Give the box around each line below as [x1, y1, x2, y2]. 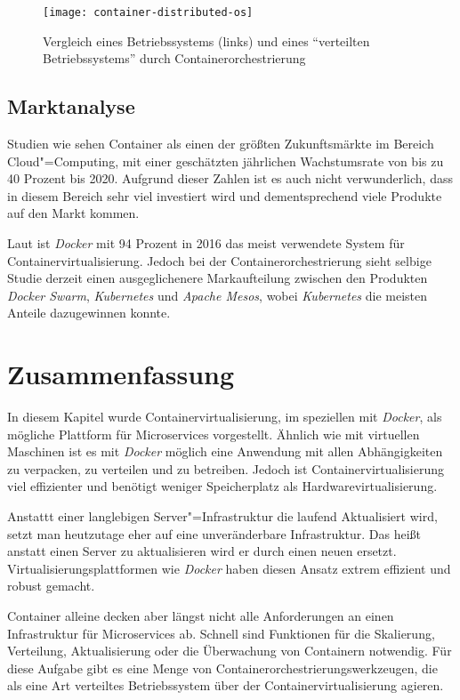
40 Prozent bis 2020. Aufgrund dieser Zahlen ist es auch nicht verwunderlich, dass [7, 169, 453, 188]
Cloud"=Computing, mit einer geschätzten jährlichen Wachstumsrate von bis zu [7, 151, 444, 170]
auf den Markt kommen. [7, 204, 140, 222]
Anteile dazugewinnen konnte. [7, 303, 171, 322]
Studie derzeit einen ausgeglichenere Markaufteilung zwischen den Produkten [7, 269, 428, 287]
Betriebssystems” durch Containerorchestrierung [43, 49, 306, 68]
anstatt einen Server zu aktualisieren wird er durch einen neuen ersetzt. [7, 542, 397, 560]
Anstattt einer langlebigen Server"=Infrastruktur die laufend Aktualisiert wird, [7, 507, 438, 526]
